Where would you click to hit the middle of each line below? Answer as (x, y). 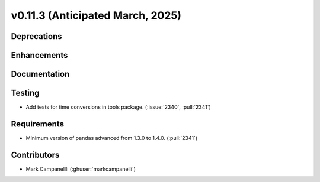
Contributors (35, 155)
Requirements (38, 124)
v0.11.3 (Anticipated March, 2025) (96, 15)
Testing (25, 93)
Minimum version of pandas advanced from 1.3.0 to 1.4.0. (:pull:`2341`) (112, 138)
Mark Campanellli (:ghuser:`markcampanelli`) (81, 169)
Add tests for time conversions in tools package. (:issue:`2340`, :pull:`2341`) (119, 107)
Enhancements (39, 55)
